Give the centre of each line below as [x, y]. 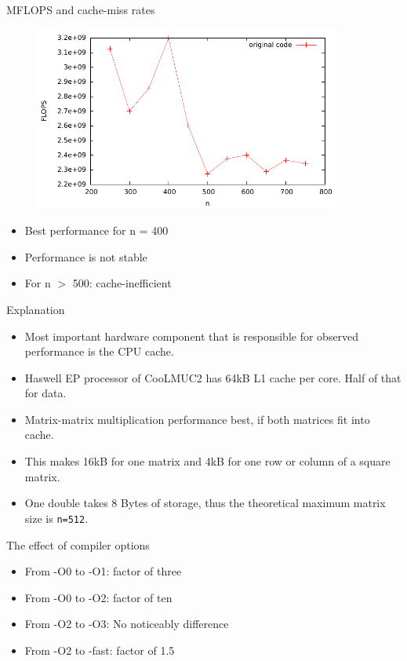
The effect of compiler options [78, 544]
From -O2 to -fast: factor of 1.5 [100, 650]
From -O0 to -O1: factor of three [103, 571]
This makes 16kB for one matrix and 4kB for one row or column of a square [207, 461]
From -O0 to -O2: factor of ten [98, 597]
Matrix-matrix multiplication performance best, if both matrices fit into [197, 419]
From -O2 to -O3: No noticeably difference [127, 624]
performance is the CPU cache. [99, 351]
